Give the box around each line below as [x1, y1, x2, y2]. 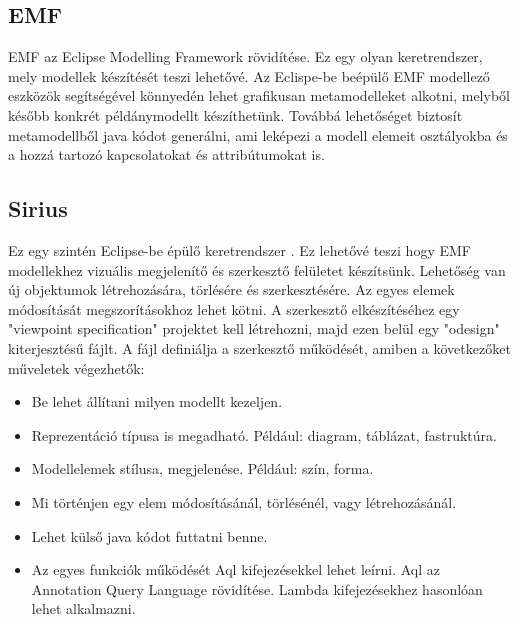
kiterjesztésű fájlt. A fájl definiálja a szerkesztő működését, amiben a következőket [8, 337, 511, 358]
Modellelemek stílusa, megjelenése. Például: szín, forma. [31, 458, 374, 479]
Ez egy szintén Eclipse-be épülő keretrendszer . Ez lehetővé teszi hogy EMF [8, 239, 471, 260]
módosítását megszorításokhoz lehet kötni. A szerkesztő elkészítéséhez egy [8, 298, 460, 319]
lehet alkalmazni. [31, 598, 136, 619]
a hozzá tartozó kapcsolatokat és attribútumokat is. [8, 144, 325, 165]
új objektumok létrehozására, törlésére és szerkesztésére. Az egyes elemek [8, 279, 455, 300]
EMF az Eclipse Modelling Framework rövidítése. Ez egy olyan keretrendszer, [8, 46, 483, 67]
